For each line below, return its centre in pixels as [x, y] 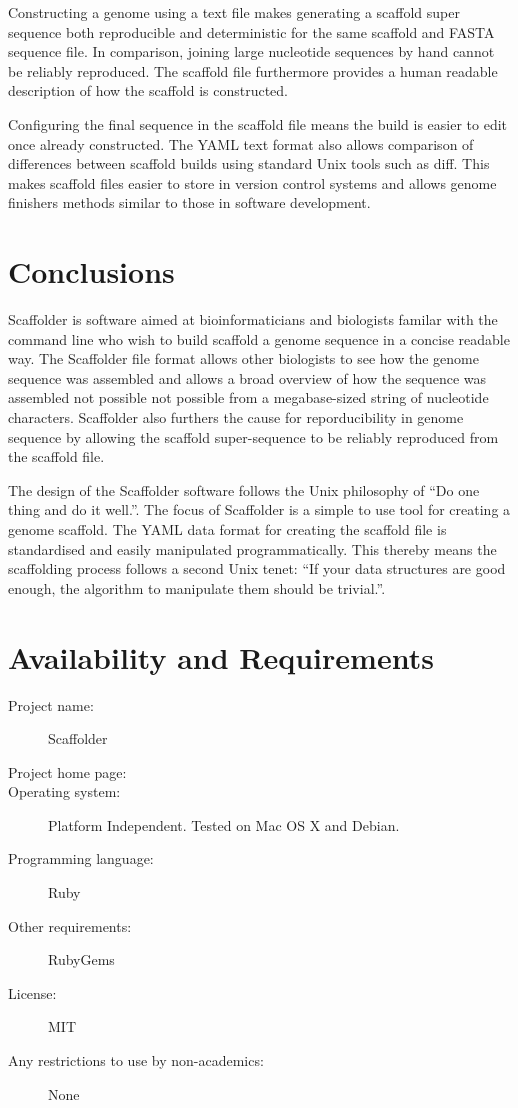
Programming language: [81, 858]
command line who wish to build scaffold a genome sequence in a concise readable [259, 338]
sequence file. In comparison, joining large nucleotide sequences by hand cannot [251, 51]
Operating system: [64, 791]
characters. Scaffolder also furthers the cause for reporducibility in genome [236, 417]
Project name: [51, 704]
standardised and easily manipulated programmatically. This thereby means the [252, 548]
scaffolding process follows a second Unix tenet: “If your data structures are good [257, 568]
